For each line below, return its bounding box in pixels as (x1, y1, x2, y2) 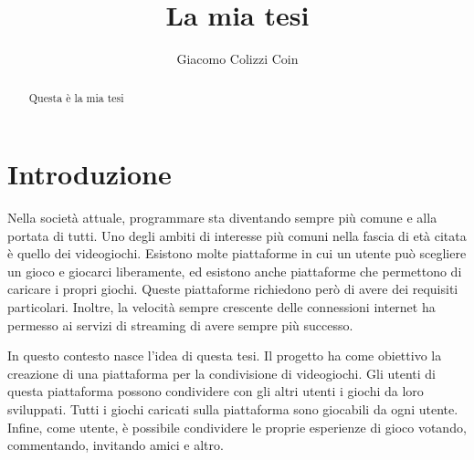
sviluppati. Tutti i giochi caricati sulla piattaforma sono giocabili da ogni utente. (7, 400, 458, 419)
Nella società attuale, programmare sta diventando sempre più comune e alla (7, 208, 437, 227)
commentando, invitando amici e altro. (7, 435, 224, 455)
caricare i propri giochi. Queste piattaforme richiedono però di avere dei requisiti (7, 279, 458, 298)
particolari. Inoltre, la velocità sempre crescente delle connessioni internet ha (7, 298, 436, 317)
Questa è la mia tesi (28, 89, 124, 105)
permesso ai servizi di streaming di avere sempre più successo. (7, 315, 353, 334)
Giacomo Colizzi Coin (176, 49, 299, 68)
